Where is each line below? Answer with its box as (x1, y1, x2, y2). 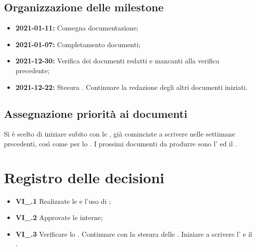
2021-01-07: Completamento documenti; (15, 39, 141, 49)
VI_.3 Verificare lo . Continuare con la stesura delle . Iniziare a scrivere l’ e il (15, 228, 252, 239)
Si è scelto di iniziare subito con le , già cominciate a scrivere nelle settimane (4, 129, 235, 139)
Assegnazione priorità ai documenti (4, 106, 188, 121)
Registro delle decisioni (4, 167, 164, 187)
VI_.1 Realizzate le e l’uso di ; (15, 195, 111, 206)
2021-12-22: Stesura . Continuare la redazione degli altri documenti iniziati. (15, 82, 248, 92)
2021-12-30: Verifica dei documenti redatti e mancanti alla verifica (15, 56, 220, 66)
